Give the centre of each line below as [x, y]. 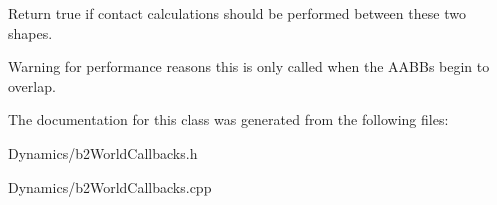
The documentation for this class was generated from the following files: [228, 119]
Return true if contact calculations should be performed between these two [237, 13]
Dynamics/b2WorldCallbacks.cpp [110, 186]
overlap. [32, 85]
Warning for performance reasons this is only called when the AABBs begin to [249, 66]
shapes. [30, 32]
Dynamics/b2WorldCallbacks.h [103, 152]
